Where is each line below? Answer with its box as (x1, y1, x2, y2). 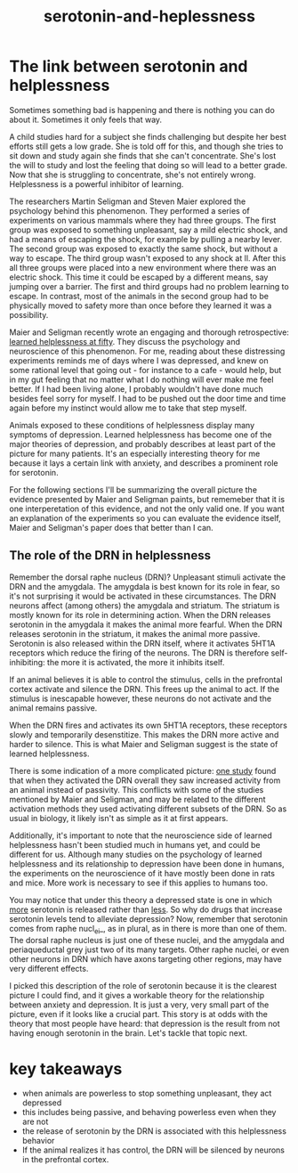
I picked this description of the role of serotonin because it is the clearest (9, 980, 278, 990)
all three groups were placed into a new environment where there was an (9, 262, 278, 273)
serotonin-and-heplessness (43, 6, 256, 27)
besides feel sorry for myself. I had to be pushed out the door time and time (9, 393, 286, 403)
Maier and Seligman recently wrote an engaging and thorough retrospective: (9, 327, 289, 338)
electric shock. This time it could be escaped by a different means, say (9, 272, 269, 282)
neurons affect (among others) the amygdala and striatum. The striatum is (9, 599, 280, 611)
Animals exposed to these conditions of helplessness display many (9, 420, 255, 430)
